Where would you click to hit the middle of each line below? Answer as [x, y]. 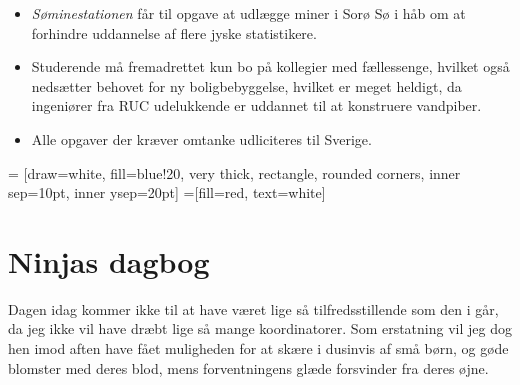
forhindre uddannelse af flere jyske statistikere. [174, 32]
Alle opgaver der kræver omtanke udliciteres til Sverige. [201, 138]
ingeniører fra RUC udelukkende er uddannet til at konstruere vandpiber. [256, 105]
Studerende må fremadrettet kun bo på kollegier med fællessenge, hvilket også [270, 66]
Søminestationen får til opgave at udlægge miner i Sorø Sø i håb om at [248, 13]
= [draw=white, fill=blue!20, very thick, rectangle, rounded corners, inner [234, 172]
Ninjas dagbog [109, 260]
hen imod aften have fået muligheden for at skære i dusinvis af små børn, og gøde [258, 348]
